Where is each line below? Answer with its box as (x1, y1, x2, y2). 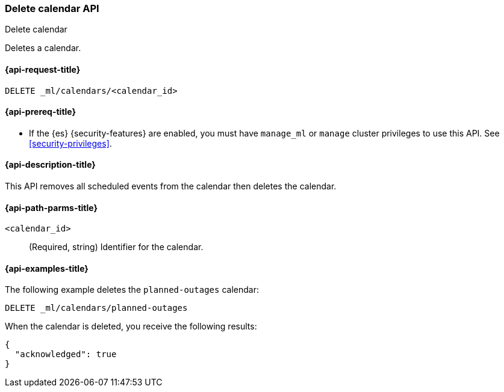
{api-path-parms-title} (5, 202, 98, 213)
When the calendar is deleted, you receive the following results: (5, 321, 257, 332)
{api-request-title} (5, 64, 81, 75)
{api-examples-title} (5, 263, 89, 274)
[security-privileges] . (29, 138, 112, 149)
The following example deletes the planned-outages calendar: (5, 284, 259, 295)
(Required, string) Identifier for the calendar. (29, 242, 204, 253)
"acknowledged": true (14, 349, 117, 360)
